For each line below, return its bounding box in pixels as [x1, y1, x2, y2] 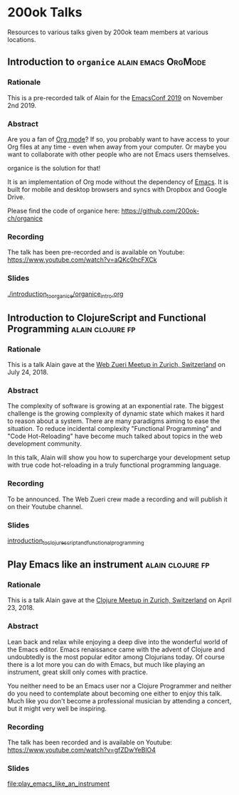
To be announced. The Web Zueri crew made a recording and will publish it [7, 495, 228, 503]
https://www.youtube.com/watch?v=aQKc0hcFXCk [7, 255, 158, 264]
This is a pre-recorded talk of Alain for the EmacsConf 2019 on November [7, 93, 223, 102]
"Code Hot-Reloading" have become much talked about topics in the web [7, 432, 223, 441]
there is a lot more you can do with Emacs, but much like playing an [7, 660, 205, 668]
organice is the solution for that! [7, 164, 101, 172]
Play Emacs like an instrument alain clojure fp [7, 559, 210, 571]
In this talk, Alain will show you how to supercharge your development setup [7, 453, 230, 462]
